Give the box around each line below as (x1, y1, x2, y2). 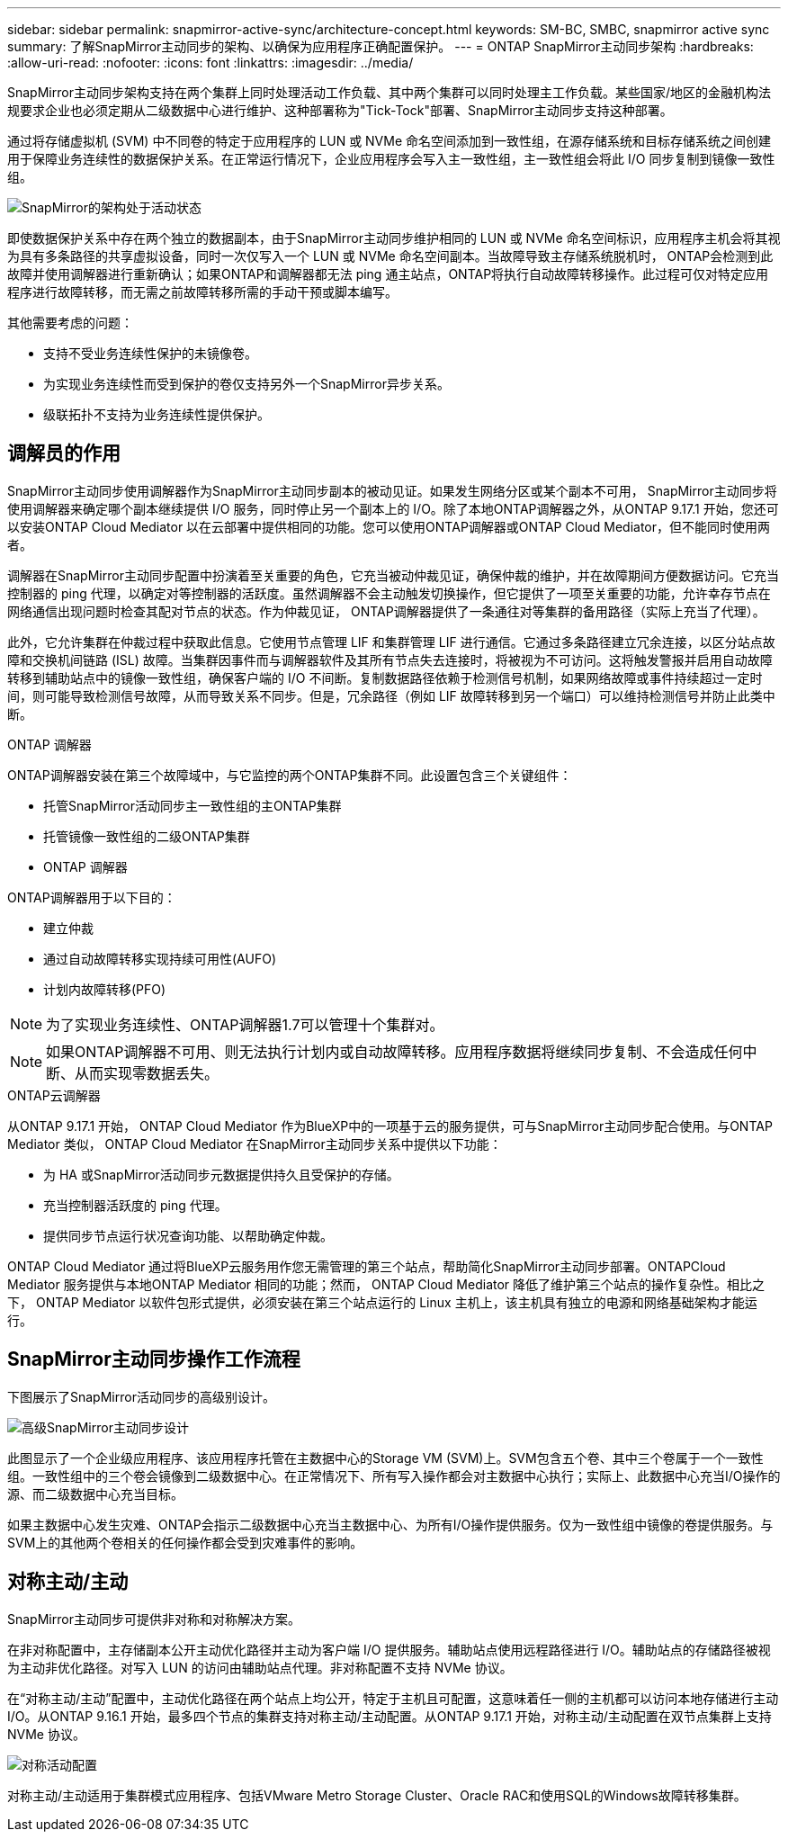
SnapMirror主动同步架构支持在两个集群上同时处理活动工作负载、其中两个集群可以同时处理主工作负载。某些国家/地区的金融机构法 (7, 85, 771, 100)
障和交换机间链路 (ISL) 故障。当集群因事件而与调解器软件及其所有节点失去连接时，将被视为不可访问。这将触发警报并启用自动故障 (7, 651, 773, 668)
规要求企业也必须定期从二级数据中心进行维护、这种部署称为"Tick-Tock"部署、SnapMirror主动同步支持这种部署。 (7, 103, 673, 118)
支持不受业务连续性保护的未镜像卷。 (43, 345, 257, 361)
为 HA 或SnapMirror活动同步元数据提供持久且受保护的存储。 (43, 1166, 399, 1182)
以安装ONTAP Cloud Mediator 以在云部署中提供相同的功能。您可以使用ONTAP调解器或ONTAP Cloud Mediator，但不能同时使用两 (7, 518, 770, 534)
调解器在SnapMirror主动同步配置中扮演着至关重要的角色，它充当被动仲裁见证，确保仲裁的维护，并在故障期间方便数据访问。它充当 (7, 567, 779, 583)
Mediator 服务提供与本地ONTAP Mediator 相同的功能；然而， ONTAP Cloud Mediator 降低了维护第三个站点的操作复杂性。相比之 (7, 1276, 766, 1292)
